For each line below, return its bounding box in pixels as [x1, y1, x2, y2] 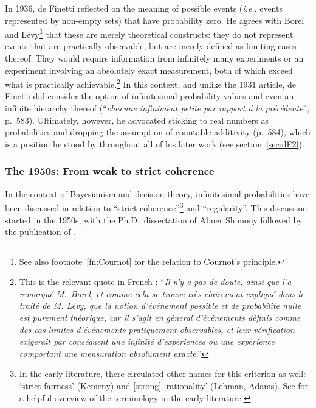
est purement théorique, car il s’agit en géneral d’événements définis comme [19, 311, 301, 324]
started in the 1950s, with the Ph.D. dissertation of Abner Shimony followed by [5, 213, 303, 226]
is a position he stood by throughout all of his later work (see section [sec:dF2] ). [5, 137, 304, 150]
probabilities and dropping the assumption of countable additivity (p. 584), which [5, 125, 311, 138]
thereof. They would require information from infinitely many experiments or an [5, 52, 304, 65]
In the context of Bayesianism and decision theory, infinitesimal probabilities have [5, 187, 310, 200]
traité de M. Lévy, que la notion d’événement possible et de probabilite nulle [19, 299, 301, 312]
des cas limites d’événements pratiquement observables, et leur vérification [19, 323, 295, 336]
